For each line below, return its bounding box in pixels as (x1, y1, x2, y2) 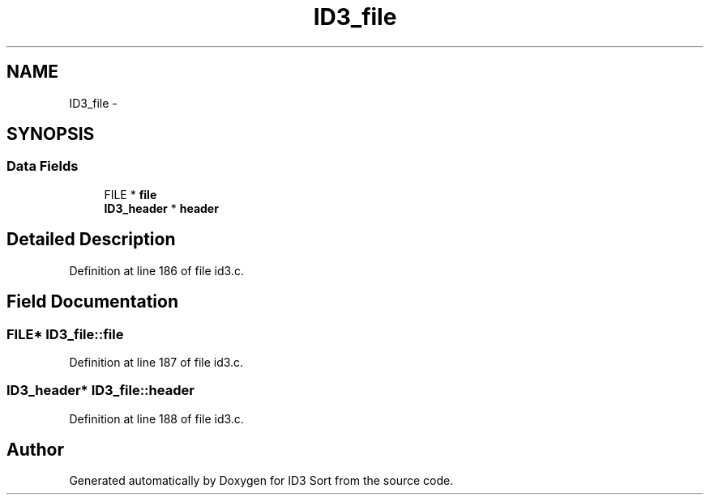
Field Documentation (6, 291, 178, 312)
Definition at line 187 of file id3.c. (69, 355, 244, 369)
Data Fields (6, 158, 79, 175)
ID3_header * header (104, 201, 219, 215)
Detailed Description (6, 229, 176, 250)
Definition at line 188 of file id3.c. (69, 411, 244, 426)
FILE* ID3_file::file (6, 325, 124, 342)
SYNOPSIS (6, 124, 95, 145)
